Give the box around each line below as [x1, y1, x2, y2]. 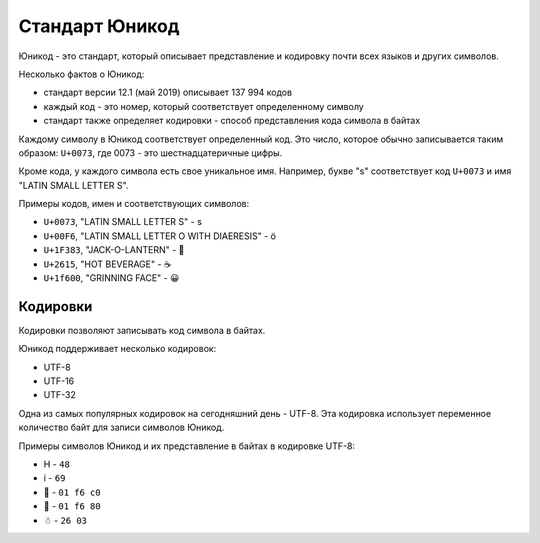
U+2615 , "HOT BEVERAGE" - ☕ [43, 258, 172, 270]
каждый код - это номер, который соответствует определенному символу [43, 100, 364, 112]
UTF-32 [43, 389, 77, 401]
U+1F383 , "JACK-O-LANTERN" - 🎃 [43, 244, 185, 256]
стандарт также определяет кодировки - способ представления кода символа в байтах [43, 115, 421, 127]
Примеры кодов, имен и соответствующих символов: [18, 198, 250, 210]
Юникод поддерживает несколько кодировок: [18, 343, 217, 355]
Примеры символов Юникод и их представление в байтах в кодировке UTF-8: [18, 440, 355, 452]
